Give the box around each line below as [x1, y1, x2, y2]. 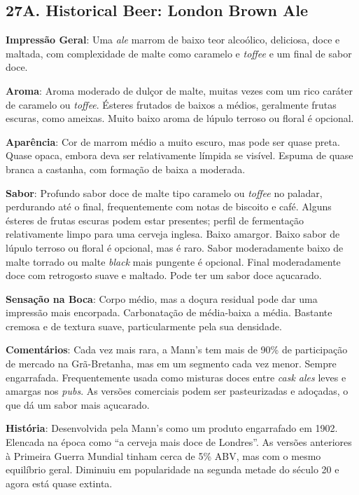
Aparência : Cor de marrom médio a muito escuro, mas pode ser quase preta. [6, 134, 340, 149]
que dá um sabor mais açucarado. [6, 397, 150, 412]
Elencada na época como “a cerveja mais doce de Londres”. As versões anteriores [6, 435, 352, 449]
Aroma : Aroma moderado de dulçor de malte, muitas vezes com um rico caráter [6, 83, 353, 97]
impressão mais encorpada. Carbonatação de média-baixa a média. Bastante [6, 305, 332, 320]
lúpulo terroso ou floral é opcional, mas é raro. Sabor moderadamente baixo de [6, 240, 344, 255]
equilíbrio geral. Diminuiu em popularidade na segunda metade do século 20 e [6, 462, 339, 477]
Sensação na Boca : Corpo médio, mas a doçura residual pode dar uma [6, 291, 318, 306]
